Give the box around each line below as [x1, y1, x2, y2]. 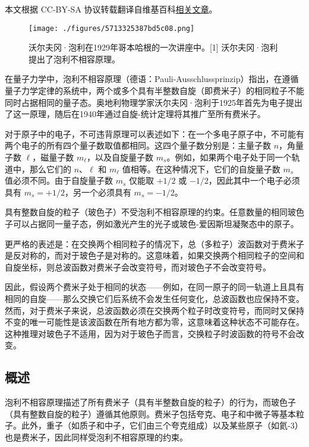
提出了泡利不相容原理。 [29, 52, 120, 65]
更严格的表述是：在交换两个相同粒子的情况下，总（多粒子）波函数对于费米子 [5, 237, 304, 250]
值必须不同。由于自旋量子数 [5, 174, 113, 187]
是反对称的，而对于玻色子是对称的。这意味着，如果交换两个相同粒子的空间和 [5, 249, 304, 262]
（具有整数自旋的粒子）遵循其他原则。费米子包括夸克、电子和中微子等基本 [5, 407, 296, 420]
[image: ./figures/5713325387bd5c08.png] [29, 24, 195, 33]
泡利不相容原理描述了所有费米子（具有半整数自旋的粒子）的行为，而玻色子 [5, 396, 296, 408]
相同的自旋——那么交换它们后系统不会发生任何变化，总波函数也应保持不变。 [5, 292, 304, 304]
